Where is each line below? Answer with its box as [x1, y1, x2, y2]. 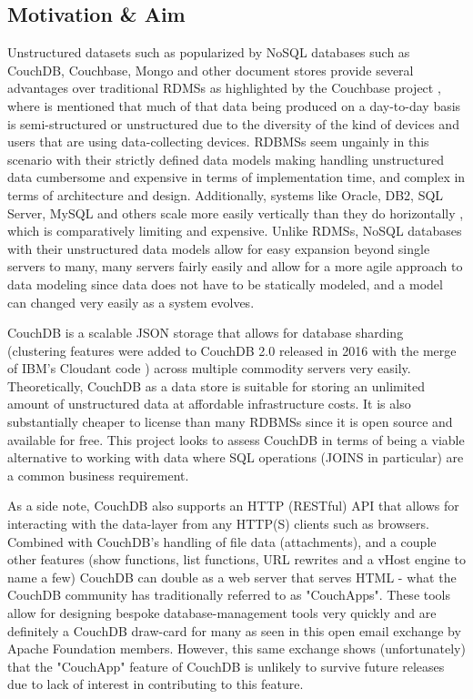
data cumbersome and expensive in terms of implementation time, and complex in [7, 167, 466, 187]
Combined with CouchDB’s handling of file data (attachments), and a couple [7, 532, 437, 551]
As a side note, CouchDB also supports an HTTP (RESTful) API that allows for [7, 496, 459, 515]
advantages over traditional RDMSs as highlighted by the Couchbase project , [7, 78, 441, 97]
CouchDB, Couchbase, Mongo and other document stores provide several [7, 60, 414, 79]
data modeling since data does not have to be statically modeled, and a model [7, 274, 443, 293]
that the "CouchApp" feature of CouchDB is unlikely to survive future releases [7, 656, 445, 675]
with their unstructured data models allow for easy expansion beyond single [7, 238, 430, 258]
